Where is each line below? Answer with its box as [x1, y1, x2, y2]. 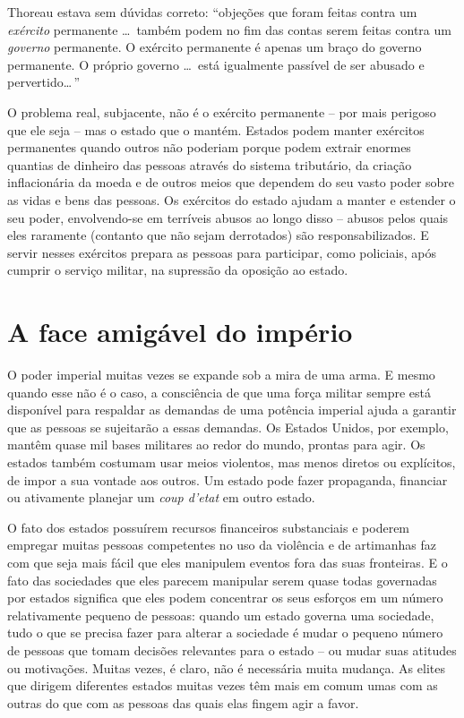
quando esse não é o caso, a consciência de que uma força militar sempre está [7, 382, 431, 401]
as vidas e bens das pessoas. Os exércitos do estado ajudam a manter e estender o [7, 190, 456, 209]
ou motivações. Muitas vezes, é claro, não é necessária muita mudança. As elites [7, 658, 445, 677]
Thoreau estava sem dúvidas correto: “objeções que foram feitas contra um [7, 3, 417, 21]
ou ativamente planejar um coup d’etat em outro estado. [7, 488, 315, 507]
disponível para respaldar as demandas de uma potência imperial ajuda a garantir [7, 400, 457, 419]
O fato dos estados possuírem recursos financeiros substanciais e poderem [7, 517, 410, 536]
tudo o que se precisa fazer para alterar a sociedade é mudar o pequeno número [7, 623, 443, 642]
